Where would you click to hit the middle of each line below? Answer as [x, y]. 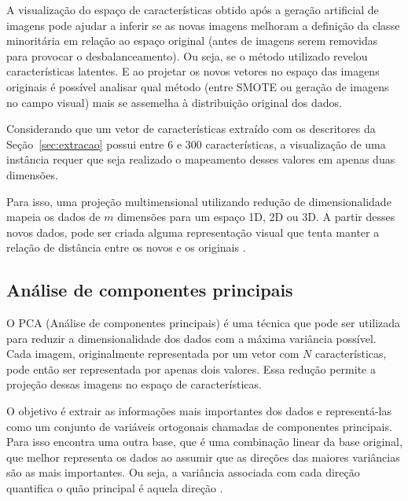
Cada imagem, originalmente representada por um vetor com [153, 354]
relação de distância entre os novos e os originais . [126, 247]
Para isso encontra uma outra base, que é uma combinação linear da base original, [204, 442]
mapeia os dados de [53, 217]
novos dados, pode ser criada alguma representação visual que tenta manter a [193, 232]
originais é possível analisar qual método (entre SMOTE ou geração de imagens [198, 86]
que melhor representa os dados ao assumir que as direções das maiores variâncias [203, 457]
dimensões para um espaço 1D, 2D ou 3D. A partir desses [256, 217]
